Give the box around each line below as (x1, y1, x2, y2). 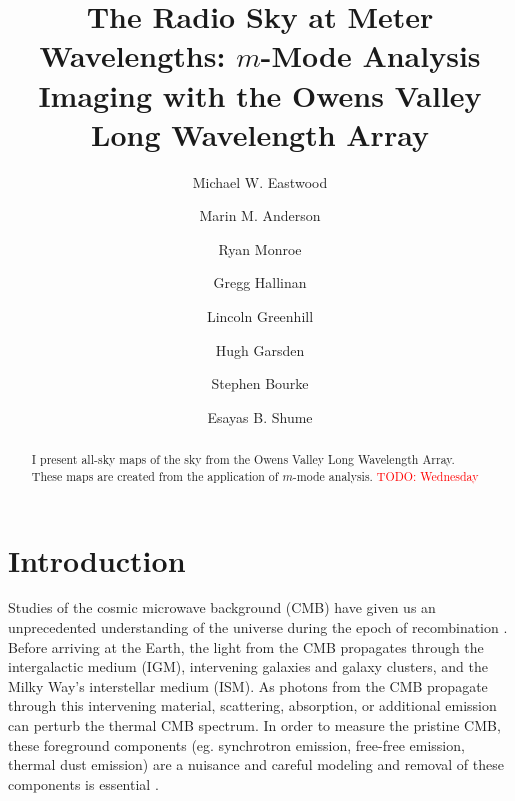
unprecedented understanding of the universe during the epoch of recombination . (8, 617, 508, 638)
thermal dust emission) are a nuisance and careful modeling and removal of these (8, 754, 504, 775)
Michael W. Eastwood (192, 171, 328, 192)
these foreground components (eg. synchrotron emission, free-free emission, (8, 734, 465, 755)
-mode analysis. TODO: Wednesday (292, 467, 479, 484)
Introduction (8, 539, 186, 580)
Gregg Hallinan (213, 272, 307, 293)
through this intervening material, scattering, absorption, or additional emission (8, 695, 497, 716)
